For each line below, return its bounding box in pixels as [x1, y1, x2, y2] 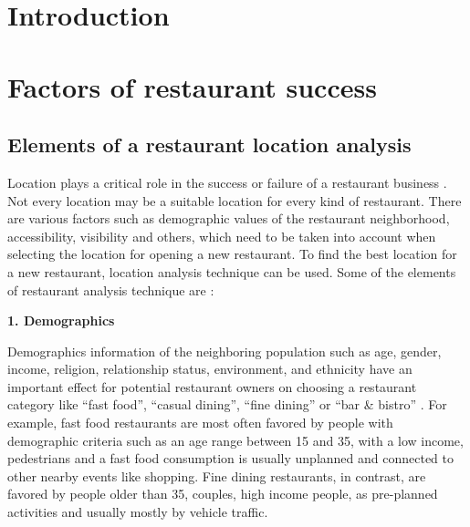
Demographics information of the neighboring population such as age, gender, [7, 341, 442, 360]
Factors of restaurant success [7, 67, 377, 105]
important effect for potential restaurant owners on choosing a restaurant [7, 377, 417, 396]
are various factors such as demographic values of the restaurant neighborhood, [7, 209, 450, 228]
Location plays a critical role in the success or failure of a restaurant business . [7, 172, 447, 191]
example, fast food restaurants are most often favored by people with [7, 413, 393, 432]
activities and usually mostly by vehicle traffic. [7, 502, 268, 522]
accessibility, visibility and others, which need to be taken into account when [7, 226, 436, 245]
